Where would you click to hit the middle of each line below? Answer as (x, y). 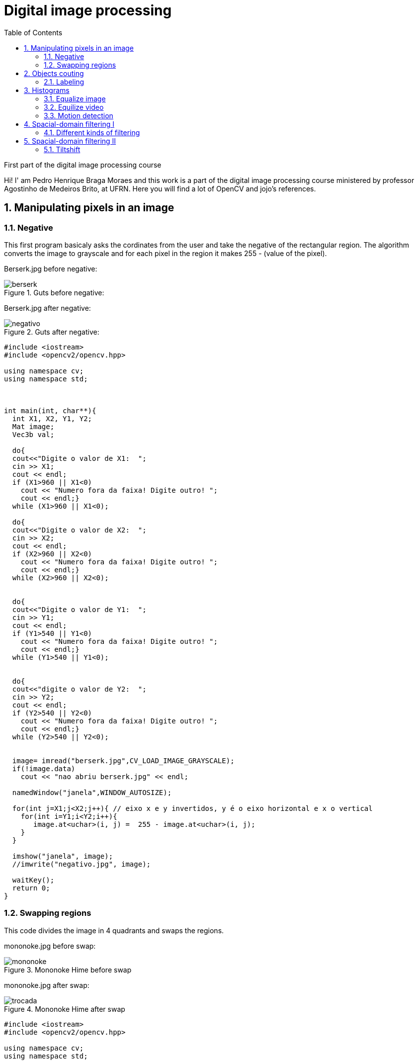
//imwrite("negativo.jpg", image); (82, 864)
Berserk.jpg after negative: (47, 308)
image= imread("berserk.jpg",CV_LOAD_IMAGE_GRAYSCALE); (123, 760)
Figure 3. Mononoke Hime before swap (68, 970)
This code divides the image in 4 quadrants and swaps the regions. (114, 930)
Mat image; (33, 426)
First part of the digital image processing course (83, 165)
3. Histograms (47, 90)
